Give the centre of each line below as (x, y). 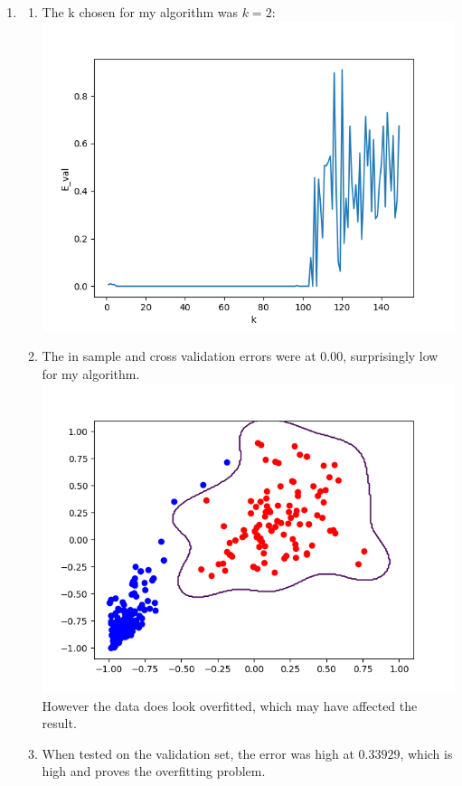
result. (59, 723)
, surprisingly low (391, 356)
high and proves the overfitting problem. (154, 771)
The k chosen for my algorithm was (140, 12)
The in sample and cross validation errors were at (179, 356)
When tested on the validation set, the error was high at (198, 753)
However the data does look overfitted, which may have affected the (230, 705)
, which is (426, 753)
